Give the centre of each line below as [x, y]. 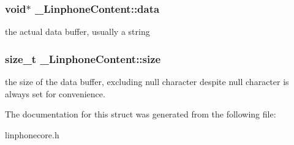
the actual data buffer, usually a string [77, 32]
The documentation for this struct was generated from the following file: [141, 114]
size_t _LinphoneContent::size [83, 58]
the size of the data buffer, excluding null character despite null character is [147, 82]
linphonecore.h [32, 134]
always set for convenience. [55, 93]
